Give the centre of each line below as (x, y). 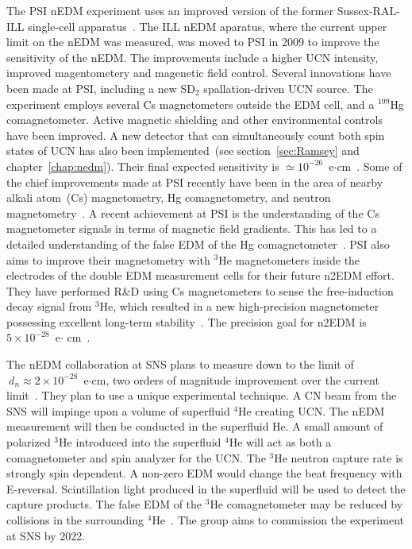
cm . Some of (370, 166)
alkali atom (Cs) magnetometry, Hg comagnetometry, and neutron (169, 197)
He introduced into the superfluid (140, 442)
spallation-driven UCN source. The (288, 88)
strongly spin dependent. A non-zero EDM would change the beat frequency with (204, 473)
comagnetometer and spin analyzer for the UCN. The (136, 457)
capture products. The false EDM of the (104, 504)
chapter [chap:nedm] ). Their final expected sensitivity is (143, 166)
